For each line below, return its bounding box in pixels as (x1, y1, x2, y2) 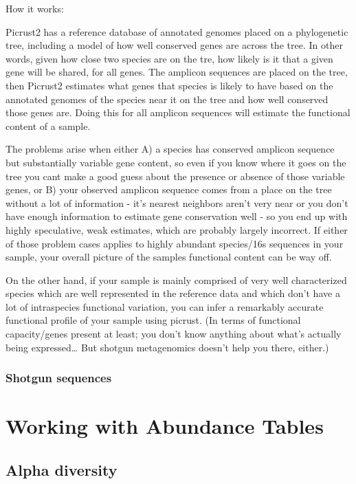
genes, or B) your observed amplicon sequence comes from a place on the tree (5, 182, 332, 197)
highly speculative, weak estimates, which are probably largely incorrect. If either (5, 222, 348, 236)
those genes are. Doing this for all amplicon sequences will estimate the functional (5, 105, 351, 120)
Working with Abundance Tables (5, 412, 324, 440)
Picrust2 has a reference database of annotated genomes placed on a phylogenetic (5, 24, 348, 38)
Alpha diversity (5, 459, 118, 480)
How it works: (5, 1, 64, 15)
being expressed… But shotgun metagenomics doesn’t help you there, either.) (5, 340, 329, 354)
